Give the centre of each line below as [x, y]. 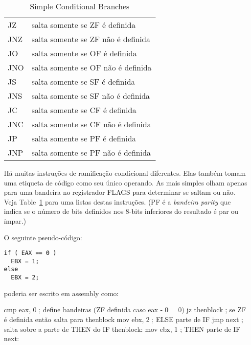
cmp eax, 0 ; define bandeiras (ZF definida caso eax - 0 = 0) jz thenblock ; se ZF [125, 310]
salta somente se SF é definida [83, 81]
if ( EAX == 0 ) [30, 253]
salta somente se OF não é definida [91, 67]
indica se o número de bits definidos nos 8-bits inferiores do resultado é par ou [121, 211]
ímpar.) [15, 220]
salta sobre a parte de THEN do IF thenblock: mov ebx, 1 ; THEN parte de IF [122, 329]
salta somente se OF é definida [84, 53]
